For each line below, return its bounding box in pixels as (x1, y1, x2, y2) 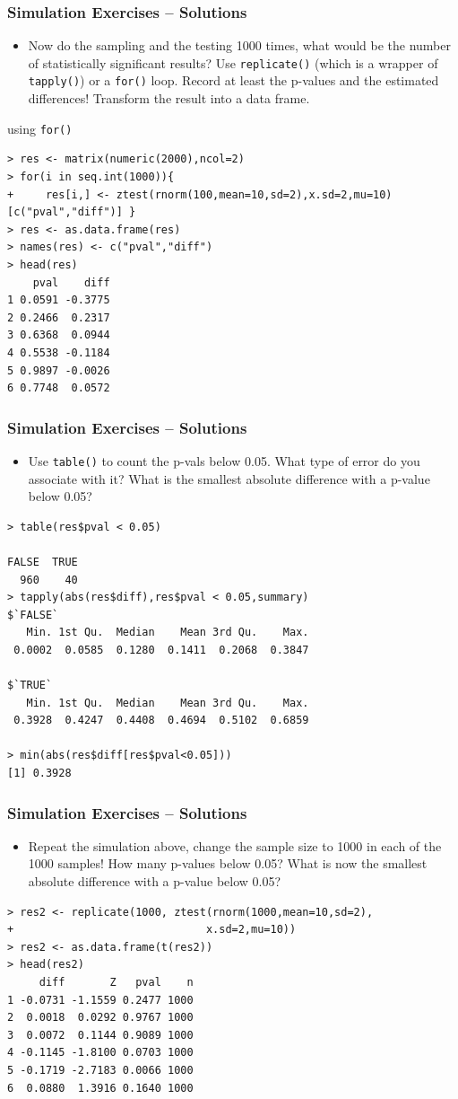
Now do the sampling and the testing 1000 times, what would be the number (28, 36, 451, 55)
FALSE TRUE (7, 555, 78, 568)
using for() (7, 119, 73, 137)
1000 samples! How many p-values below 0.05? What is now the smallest (28, 854, 428, 873)
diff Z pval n (39, 976, 194, 989)
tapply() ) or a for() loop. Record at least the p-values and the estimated (28, 71, 439, 90)
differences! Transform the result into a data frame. (28, 89, 310, 108)
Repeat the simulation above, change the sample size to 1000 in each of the (28, 836, 442, 855)
